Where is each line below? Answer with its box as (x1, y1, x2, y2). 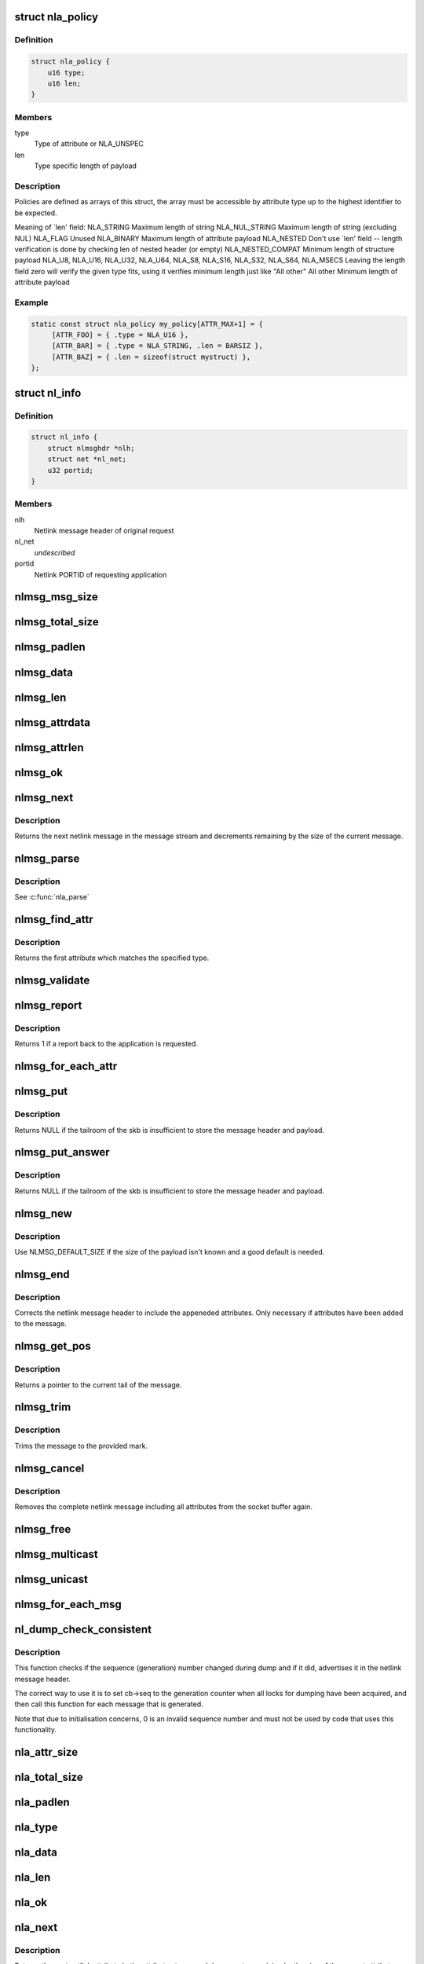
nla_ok (14, 1896, 48, 1909)
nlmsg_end (14, 1267, 70, 1281)
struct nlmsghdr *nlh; (47, 444, 135, 453)
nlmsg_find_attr (14, 912, 93, 926)
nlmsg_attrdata (14, 716, 90, 729)
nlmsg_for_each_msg (14, 1597, 122, 1610)
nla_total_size (14, 1770, 83, 1783)
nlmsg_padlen (14, 640, 86, 654)
